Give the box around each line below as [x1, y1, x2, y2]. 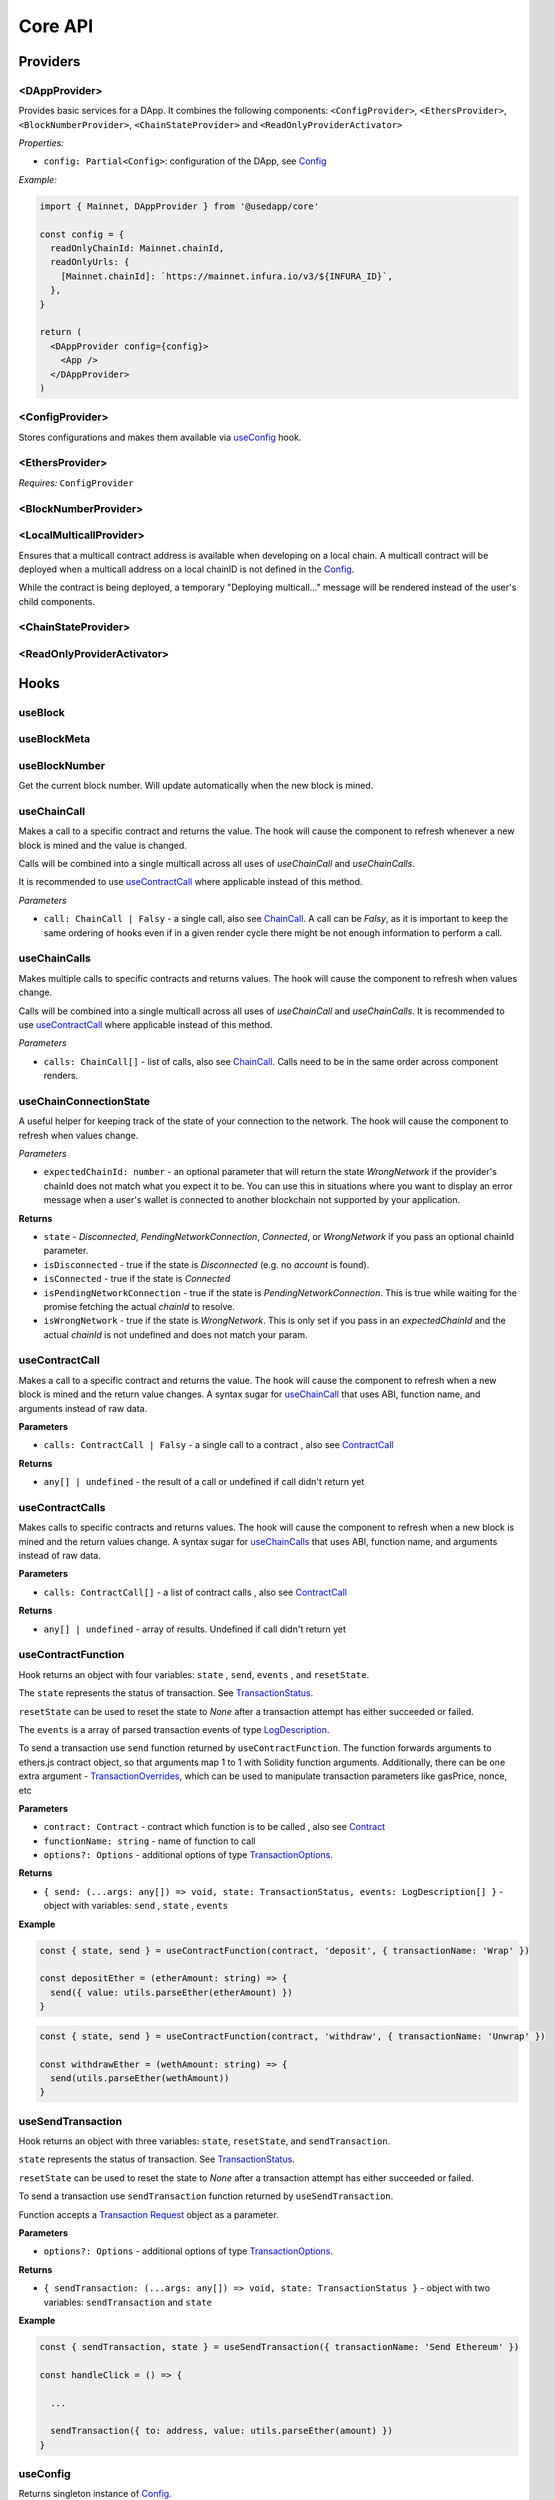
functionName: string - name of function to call [43, 1835, 256, 1847]
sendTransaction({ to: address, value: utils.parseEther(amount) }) [50, 2425, 394, 2437]
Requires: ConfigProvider [18, 476, 134, 489]
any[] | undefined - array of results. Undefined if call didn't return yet [43, 1623, 347, 1635]
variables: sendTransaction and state [43, 2296, 212, 2308]
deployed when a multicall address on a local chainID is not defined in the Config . [18, 563, 355, 575]
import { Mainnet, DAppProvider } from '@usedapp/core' [39, 200, 320, 212]
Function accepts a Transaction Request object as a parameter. [18, 2208, 279, 2220]
